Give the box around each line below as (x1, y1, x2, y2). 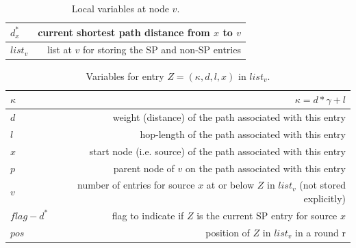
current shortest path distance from (38, 25, 210, 39)
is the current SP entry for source (196, 208, 338, 222)
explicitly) (303, 191, 346, 205)
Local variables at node (71, 1, 169, 15)
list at (47, 42, 72, 57)
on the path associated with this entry (185, 161, 346, 175)
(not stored (299, 178, 346, 192)
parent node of (113, 161, 175, 175)
